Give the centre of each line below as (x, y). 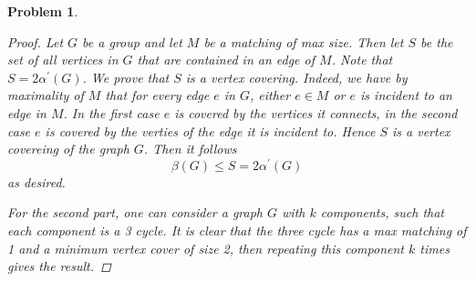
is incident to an (406, 95)
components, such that (383, 212)
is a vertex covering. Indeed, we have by (296, 77)
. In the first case (111, 112)
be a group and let (132, 41)
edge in (27, 112)
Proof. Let (36, 41)
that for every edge (157, 95)
